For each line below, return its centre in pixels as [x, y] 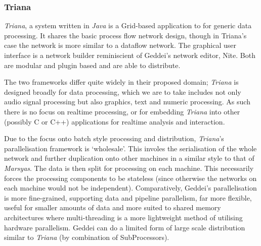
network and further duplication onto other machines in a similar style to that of [129, 158]
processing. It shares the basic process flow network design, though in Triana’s [125, 35]
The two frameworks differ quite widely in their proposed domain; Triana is [121, 82]
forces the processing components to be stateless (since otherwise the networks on [130, 178]
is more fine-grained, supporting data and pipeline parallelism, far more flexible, [128, 197]
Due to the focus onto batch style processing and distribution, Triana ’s [114, 138]
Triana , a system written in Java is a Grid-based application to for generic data [128, 25]
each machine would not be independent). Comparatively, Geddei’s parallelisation [130, 188]
